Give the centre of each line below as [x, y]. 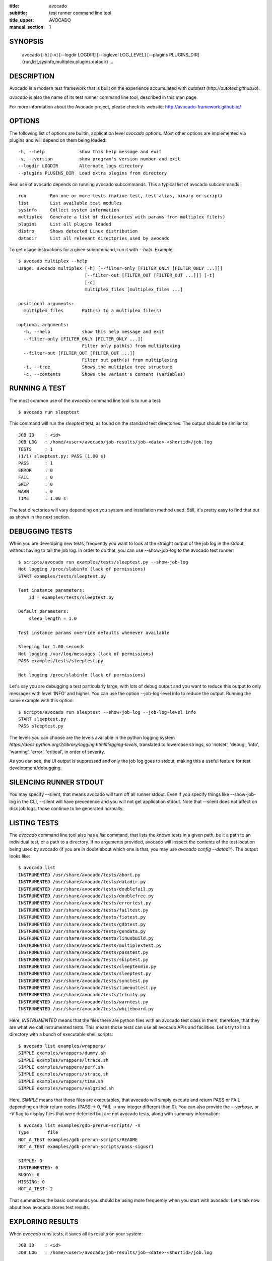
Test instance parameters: [52, 590]
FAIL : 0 [36, 477]
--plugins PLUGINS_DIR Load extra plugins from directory [93, 173]
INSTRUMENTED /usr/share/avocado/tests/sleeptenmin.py [87, 966]
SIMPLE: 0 [30, 1161]
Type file [38, 1133]
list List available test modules [70, 203]
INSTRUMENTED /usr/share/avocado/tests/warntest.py [83, 1002]
